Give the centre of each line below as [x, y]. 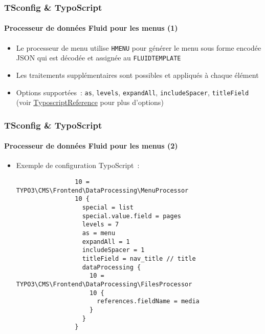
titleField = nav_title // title [139, 258]
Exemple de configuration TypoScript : [78, 165]
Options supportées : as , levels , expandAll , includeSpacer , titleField [132, 92]
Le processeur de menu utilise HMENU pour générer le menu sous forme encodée [139, 47]
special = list [108, 207]
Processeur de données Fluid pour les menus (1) [91, 28]
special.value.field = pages [131, 216]
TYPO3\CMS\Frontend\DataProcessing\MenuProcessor [102, 190]
